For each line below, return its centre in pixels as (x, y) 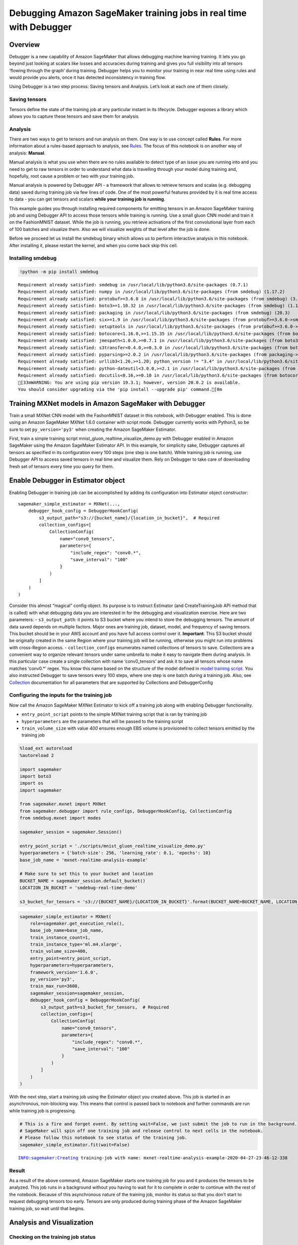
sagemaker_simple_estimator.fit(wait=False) (75, 1145)
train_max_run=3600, (55, 986)
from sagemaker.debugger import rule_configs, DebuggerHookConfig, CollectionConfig (126, 811)
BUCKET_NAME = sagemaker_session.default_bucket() (83, 881)
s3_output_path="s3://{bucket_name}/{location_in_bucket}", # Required (129, 518)
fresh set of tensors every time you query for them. (62, 466)
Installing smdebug (33, 258)
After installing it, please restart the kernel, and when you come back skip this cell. (94, 245)
